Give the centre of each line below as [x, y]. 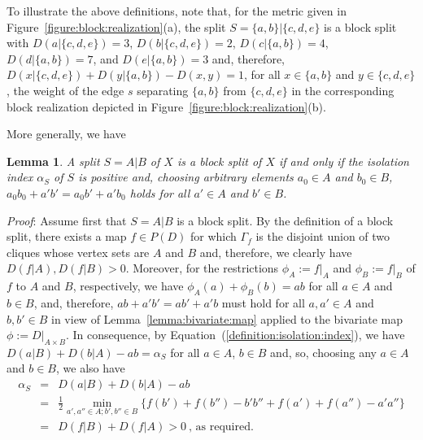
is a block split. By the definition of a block [285, 220]
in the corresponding [343, 90]
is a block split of [219, 161]
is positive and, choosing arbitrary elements [186, 177]
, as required [220, 427]
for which [214, 236]
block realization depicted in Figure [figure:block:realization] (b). [166, 106]
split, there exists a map [67, 236]
